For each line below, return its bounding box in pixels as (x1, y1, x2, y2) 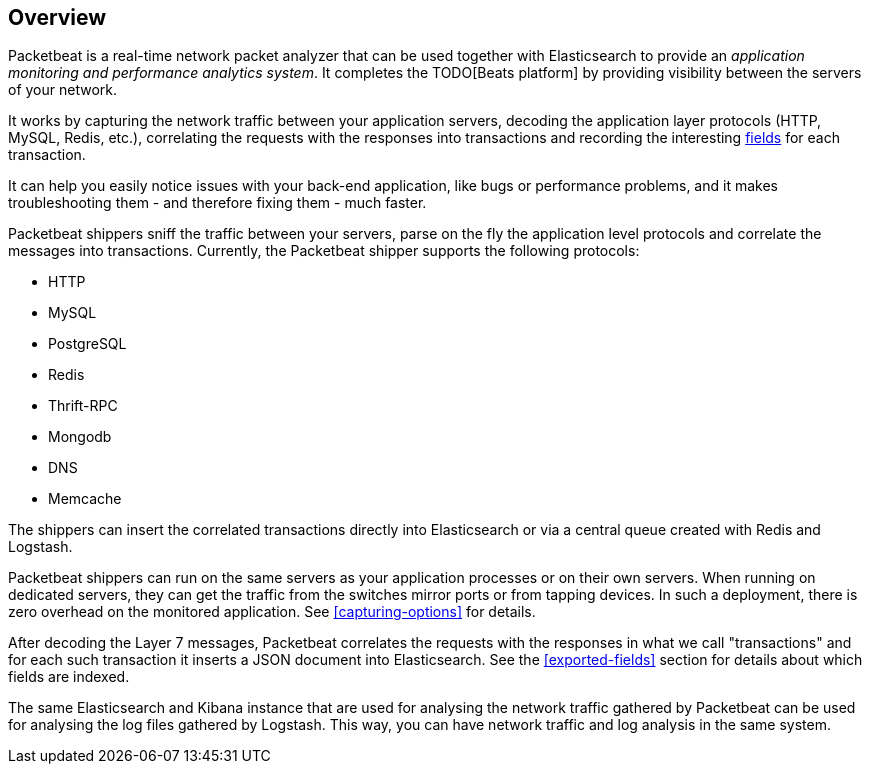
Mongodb (48, 428, 112, 446)
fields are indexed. (8, 668, 130, 686)
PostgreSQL (48, 335, 127, 353)
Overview (8, 5, 107, 30)
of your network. (8, 81, 118, 99)
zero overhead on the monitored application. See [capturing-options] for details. (8, 603, 536, 621)
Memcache (48, 490, 122, 508)
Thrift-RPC (48, 397, 118, 415)
